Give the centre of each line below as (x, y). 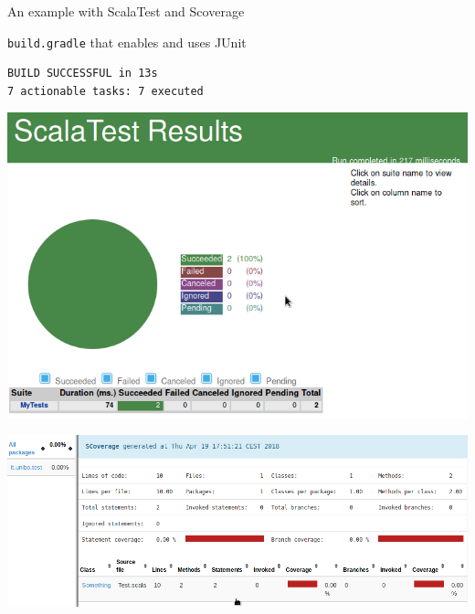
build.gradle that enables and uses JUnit (127, 42)
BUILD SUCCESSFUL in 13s (83, 74)
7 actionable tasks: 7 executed (106, 91)
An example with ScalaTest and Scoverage (126, 11)
